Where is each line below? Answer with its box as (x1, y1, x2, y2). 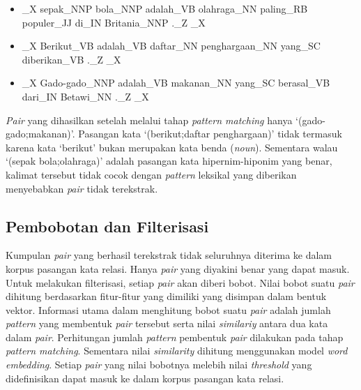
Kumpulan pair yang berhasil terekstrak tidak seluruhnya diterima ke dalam (6, 248, 332, 262)
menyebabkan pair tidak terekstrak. (6, 181, 158, 195)
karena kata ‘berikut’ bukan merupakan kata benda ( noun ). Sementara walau (6, 140, 338, 154)
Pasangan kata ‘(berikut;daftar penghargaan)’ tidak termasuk (78, 126, 342, 141)
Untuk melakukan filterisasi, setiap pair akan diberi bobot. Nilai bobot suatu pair (6, 275, 355, 290)
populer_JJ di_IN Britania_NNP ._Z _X (22, 15, 206, 29)
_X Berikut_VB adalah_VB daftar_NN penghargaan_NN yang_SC (22, 38, 321, 53)
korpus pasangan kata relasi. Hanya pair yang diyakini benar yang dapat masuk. (6, 261, 350, 276)
